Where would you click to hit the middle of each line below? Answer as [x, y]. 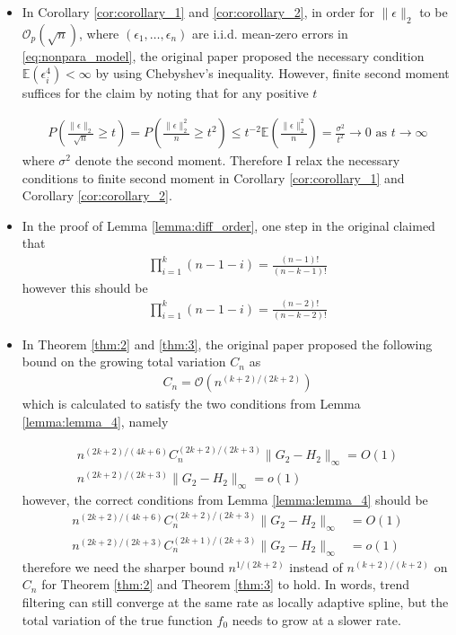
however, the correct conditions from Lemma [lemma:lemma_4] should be [225, 499]
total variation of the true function [117, 619]
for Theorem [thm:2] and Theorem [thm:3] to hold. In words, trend [225, 584]
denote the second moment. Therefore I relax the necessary [237, 160]
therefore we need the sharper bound [123, 566]
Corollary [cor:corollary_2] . [97, 195]
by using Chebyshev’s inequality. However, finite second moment [272, 73]
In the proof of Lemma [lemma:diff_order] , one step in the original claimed [228, 225]
